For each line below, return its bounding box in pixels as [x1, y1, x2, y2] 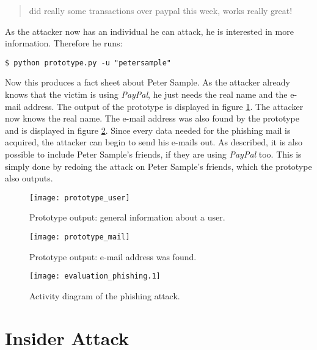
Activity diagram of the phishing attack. [29, 289, 180, 302]
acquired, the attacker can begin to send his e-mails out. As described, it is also [5, 136, 303, 148]
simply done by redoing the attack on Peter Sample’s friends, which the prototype [5, 159, 312, 172]
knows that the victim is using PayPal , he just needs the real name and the [5, 88, 288, 101]
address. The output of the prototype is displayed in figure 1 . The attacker [24, 100, 304, 112]
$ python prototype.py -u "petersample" [5, 58, 172, 67]
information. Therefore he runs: [5, 37, 123, 49]
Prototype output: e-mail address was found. [29, 250, 197, 263]
